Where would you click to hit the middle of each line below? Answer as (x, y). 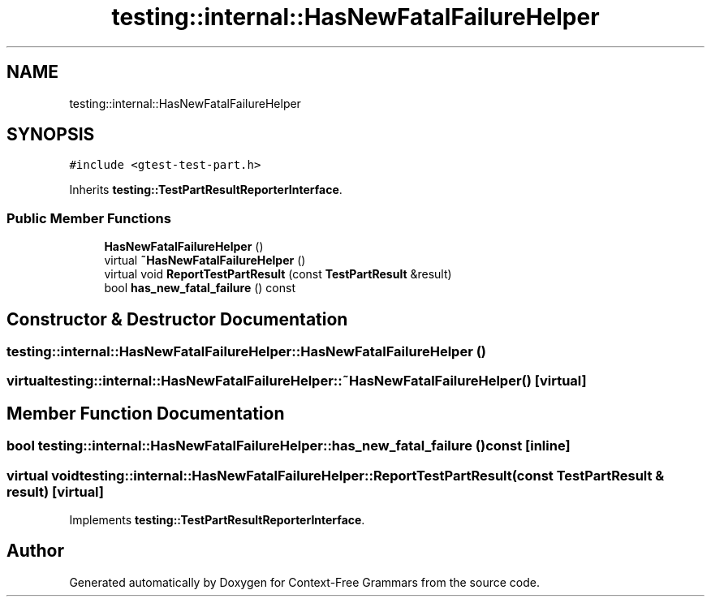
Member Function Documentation (146, 413)
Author (35, 551)
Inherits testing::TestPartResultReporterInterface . (206, 190)
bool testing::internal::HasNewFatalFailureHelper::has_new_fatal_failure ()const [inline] (289, 446)
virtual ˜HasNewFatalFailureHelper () (205, 261)
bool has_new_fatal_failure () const (200, 288)
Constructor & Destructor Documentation (177, 319)
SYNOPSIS (51, 135)
